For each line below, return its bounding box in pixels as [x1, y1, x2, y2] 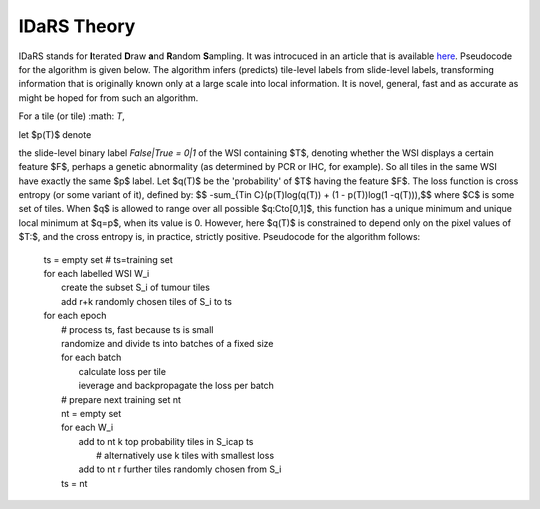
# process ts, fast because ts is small [61, 323, 214, 335]
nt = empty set [61, 407, 122, 419]
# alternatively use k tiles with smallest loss [96, 450, 275, 462]
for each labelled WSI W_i [43, 268, 150, 280]
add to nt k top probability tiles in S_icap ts [78, 435, 254, 447]
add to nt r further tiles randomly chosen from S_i [78, 463, 282, 475]
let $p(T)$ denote [18, 128, 92, 140]
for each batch [61, 351, 122, 364]
